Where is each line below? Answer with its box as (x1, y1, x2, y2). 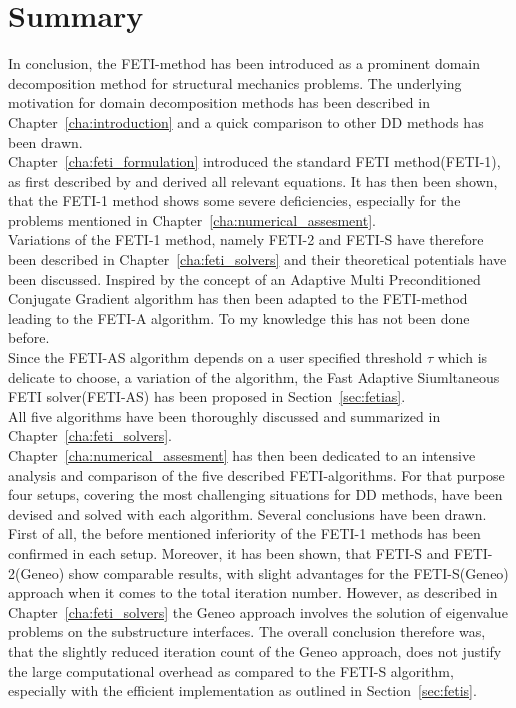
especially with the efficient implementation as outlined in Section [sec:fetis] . (8, 680, 477, 701)
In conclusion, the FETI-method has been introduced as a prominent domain (8, 53, 481, 74)
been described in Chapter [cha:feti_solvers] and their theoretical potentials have (8, 249, 507, 270)
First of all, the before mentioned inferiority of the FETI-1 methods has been (8, 523, 481, 544)
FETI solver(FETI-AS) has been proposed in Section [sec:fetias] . (8, 386, 406, 407)
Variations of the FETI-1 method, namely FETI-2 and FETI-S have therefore (8, 229, 484, 250)
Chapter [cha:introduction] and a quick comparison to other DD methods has (8, 111, 484, 132)
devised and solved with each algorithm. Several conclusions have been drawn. (8, 503, 487, 524)
